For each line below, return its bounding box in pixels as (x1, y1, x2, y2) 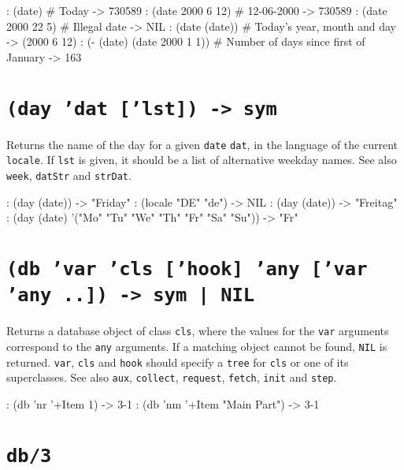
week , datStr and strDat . (6, 166, 132, 183)
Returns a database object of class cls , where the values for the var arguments (6, 323, 389, 339)
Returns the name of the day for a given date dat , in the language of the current (6, 136, 398, 152)
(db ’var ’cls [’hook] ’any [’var (6, 257, 368, 280)
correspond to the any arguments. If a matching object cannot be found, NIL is (6, 338, 387, 354)
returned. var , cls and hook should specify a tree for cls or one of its (6, 353, 349, 370)
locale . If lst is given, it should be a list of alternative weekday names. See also (6, 151, 397, 168)
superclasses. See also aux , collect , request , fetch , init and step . (6, 369, 337, 386)
